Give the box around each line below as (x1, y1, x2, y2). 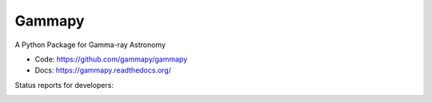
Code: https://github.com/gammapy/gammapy (34, 54, 188, 64)
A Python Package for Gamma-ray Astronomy (14, 40, 166, 50)
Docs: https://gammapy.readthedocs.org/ (34, 65, 172, 75)
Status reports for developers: (14, 80, 114, 89)
